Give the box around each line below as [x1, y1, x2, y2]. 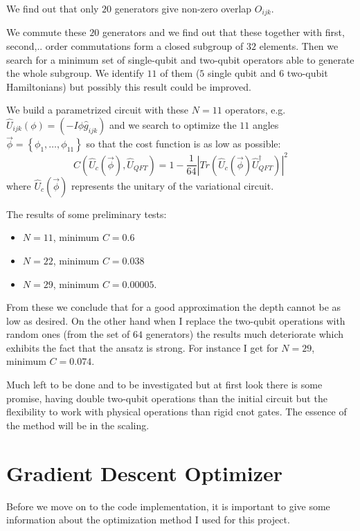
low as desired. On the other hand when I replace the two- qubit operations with [6, 313, 345, 327]
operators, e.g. [225, 102, 286, 117]
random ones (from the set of [6, 327, 130, 341]
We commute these [6, 25, 87, 39]
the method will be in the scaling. [6, 417, 150, 432]
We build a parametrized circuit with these [6, 102, 189, 117]
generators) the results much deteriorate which [145, 327, 344, 341]
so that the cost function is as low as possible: [86, 136, 281, 151]
